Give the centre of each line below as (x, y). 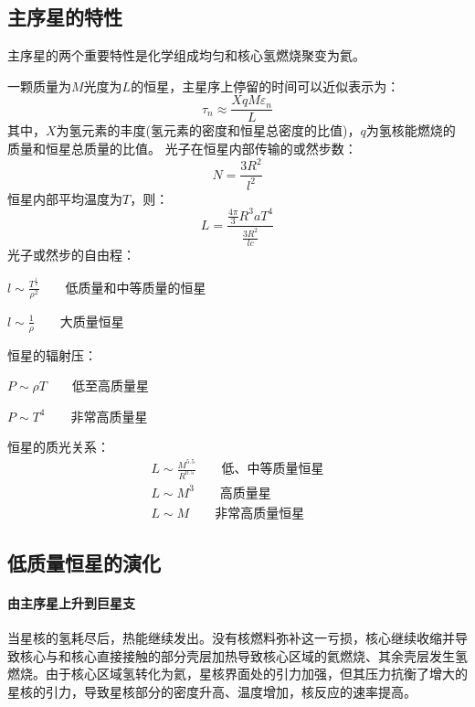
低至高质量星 (111, 387)
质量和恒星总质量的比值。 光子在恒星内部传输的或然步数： (182, 149)
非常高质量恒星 (260, 514)
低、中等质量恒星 (273, 470)
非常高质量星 (109, 418)
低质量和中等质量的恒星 (136, 289)
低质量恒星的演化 (84, 562)
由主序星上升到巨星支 (71, 602)
